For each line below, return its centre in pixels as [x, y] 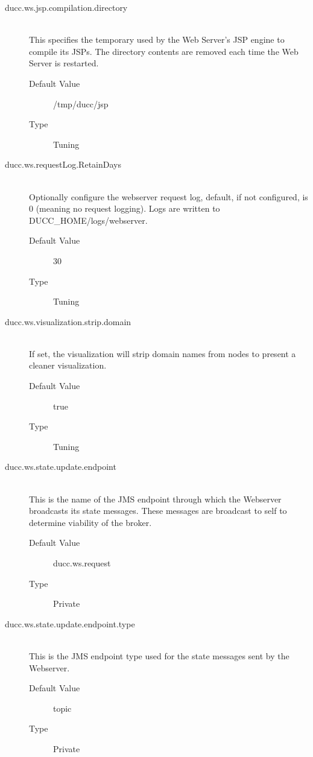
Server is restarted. [64, 63]
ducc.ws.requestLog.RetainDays [63, 164]
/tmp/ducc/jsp [81, 103]
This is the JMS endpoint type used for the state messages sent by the [159, 655]
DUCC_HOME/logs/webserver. [88, 220]
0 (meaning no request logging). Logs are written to [125, 208]
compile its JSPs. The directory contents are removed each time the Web [164, 51]
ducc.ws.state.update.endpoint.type [70, 623]
